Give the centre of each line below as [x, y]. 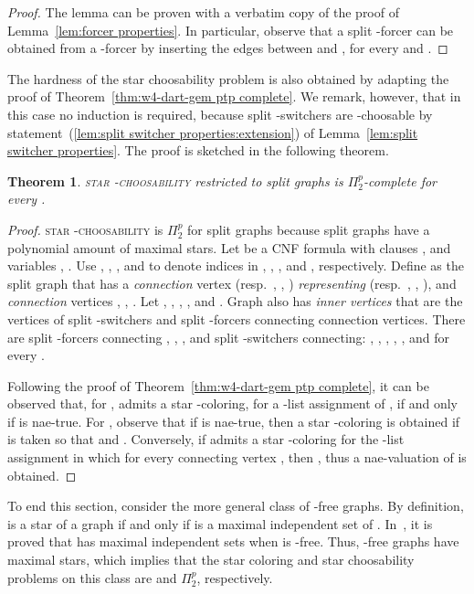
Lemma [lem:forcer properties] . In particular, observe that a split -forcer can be [231, 30]
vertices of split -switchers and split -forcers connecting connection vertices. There [237, 318]
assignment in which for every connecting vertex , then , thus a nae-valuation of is [237, 457]
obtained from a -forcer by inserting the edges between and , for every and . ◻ [228, 48]
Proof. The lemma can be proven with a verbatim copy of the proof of [203, 12]
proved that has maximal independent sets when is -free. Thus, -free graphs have [233, 541]
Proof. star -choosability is [85, 229]
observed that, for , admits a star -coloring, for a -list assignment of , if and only [232, 403]
